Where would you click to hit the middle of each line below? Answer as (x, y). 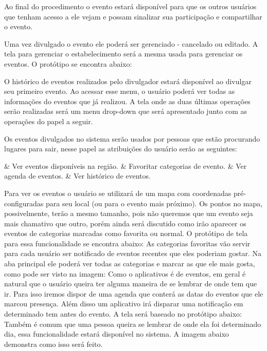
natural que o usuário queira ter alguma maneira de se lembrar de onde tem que (131, 284)
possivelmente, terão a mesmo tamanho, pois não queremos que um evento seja (129, 213)
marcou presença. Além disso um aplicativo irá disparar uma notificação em (124, 304)
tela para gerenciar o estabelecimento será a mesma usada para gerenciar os (123, 54)
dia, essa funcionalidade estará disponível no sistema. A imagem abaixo (117, 334)
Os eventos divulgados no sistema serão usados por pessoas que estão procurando (132, 138)
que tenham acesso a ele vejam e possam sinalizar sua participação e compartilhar (133, 16)
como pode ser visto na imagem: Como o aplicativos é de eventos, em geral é (125, 273)
